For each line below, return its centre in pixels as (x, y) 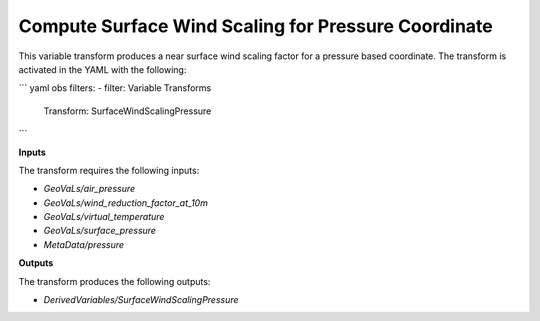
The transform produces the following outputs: (114, 281)
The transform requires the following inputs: (109, 170)
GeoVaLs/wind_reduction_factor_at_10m (126, 202)
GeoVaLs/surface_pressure (100, 231)
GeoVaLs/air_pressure (89, 189)
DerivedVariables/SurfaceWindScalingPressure (141, 300)
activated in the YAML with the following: (102, 69)
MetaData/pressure (84, 244)
